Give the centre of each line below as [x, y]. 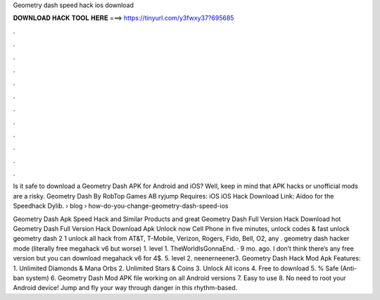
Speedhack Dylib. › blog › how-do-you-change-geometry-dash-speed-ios [121, 206]
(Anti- [349, 268]
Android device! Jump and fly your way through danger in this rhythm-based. [125, 288]
